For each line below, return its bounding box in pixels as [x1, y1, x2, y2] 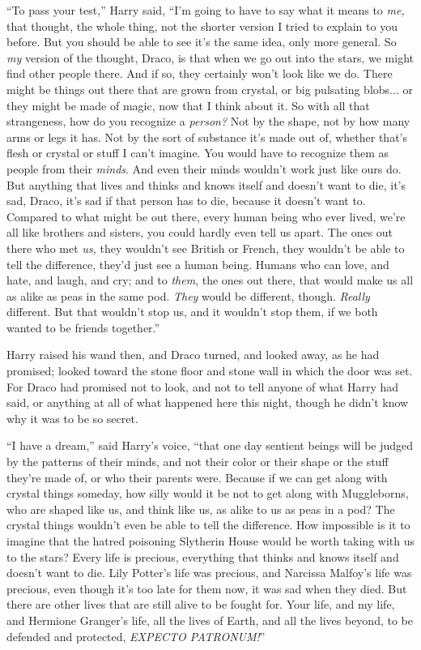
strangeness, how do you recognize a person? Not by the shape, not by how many [6, 113, 410, 130]
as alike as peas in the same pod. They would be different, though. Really [6, 287, 370, 304]
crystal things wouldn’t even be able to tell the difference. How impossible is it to [6, 516, 410, 533]
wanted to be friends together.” [6, 319, 160, 336]
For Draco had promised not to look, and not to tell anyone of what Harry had [6, 378, 399, 395]
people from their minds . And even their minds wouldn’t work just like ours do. [6, 160, 402, 177]
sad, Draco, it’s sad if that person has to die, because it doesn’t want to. [6, 192, 366, 209]
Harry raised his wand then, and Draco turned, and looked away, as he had [6, 346, 380, 363]
